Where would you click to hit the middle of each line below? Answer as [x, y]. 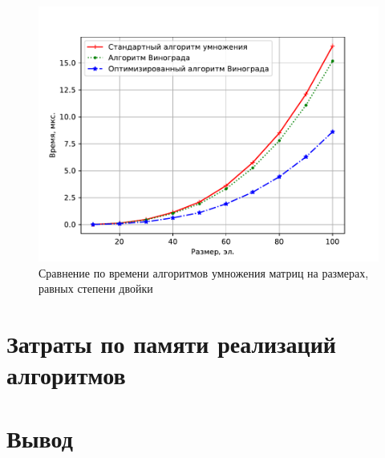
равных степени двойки [96, 288]
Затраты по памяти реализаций [171, 343]
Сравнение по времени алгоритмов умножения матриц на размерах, [204, 272]
